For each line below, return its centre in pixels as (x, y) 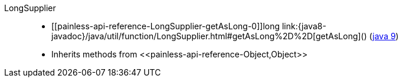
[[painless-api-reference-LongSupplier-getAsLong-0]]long (166, 26)
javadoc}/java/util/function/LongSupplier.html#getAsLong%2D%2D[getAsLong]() (209, 36)
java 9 (384, 36)
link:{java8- (304, 26)
